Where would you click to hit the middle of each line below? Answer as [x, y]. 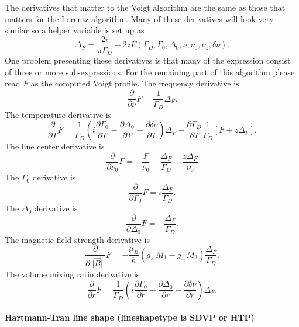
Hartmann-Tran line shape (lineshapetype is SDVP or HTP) [130, 317]
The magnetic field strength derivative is [77, 239]
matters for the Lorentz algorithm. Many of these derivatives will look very [139, 18]
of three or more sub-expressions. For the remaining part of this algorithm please [150, 72]
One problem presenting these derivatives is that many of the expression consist [148, 60]
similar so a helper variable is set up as [75, 30]
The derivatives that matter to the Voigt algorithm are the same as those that [145, 7]
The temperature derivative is [58, 114]
